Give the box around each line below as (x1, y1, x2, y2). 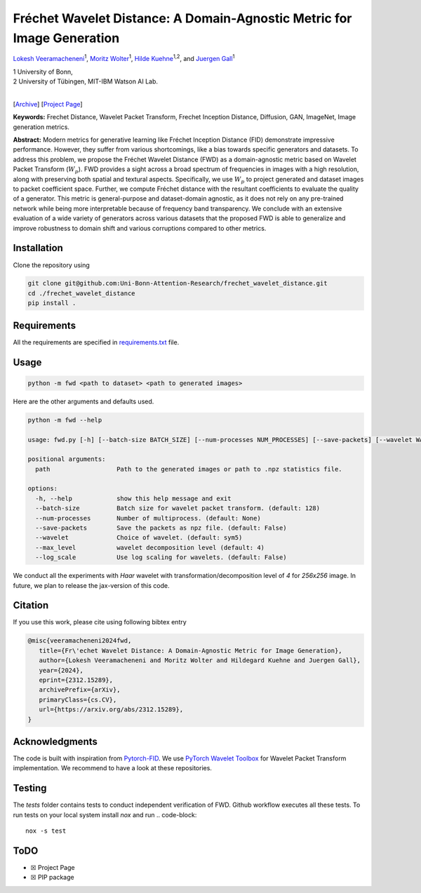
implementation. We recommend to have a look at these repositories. (13, 764, 212, 772)
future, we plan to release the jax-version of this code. (13, 581, 170, 589)
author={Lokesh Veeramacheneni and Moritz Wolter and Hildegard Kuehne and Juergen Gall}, (39, 657, 361, 664)
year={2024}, (39, 666, 84, 674)
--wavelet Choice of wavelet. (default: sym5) (35, 534, 243, 542)
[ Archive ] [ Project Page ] (13, 100, 83, 108)
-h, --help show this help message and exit (35, 495, 232, 502)
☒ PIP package (30, 873, 74, 882)
